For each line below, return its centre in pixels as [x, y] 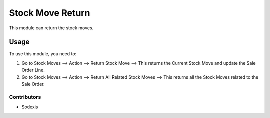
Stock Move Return [50, 13]
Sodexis [30, 107]
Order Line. [33, 70]
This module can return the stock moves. [51, 28]
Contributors [25, 97]
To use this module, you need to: [43, 54]
